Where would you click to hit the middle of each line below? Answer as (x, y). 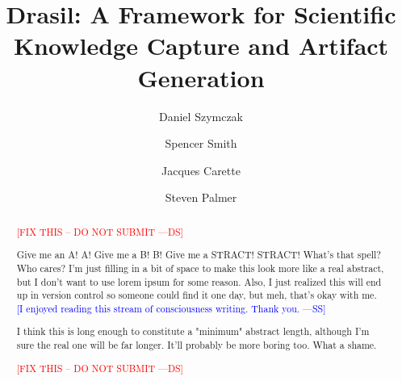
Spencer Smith (201, 143)
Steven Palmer (201, 197)
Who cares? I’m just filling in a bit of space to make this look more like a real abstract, (200, 268)
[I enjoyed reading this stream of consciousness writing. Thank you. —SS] (171, 308)
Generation (201, 77)
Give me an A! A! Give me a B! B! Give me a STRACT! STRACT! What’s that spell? (199, 255)
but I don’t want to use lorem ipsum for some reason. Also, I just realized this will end (199, 281)
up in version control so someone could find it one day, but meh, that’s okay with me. (197, 295)
